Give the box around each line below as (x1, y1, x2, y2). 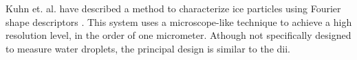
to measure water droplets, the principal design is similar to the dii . (6, 41, 290, 55)
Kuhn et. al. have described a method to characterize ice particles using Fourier (6, 1, 341, 15)
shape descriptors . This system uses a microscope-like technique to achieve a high (6, 14, 352, 29)
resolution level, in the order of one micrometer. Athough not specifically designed (6, 28, 351, 42)
